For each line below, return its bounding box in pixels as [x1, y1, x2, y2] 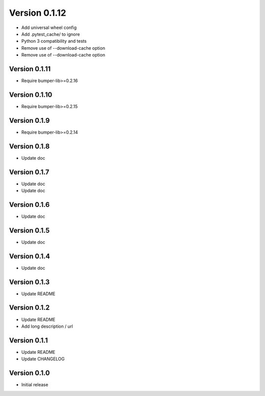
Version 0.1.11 [9, 64, 51, 73]
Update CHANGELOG [21, 356, 65, 362]
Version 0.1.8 [9, 142, 50, 150]
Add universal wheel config [21, 25, 77, 30]
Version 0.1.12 [9, 7, 66, 18]
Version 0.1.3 [9, 278, 50, 286]
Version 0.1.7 [9, 168, 50, 176]
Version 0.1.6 [9, 200, 50, 209]
